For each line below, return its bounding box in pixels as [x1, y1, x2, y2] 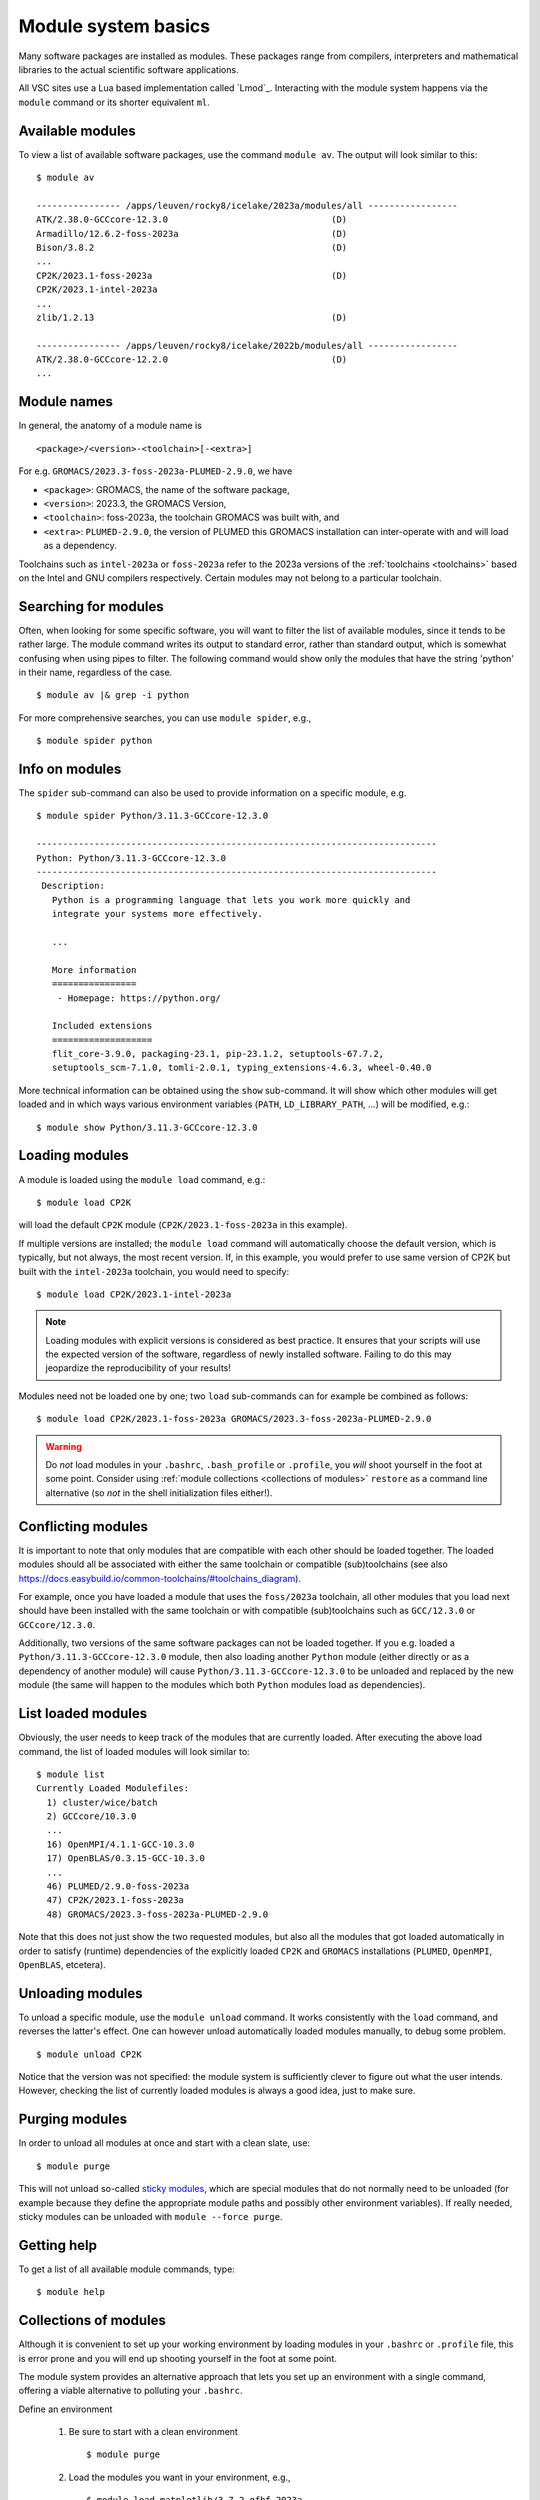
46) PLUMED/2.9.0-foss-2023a [46, 1881, 190, 1892]
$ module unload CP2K [36, 2048, 142, 2060]
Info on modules [18, 760, 122, 777]
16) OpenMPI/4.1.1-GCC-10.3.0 [46, 1838, 195, 1850]
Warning [45, 1440, 82, 1452]
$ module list [36, 1768, 105, 1780]
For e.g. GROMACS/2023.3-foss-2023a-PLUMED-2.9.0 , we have [18, 465, 293, 477]
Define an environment [18, 2403, 113, 2415]
